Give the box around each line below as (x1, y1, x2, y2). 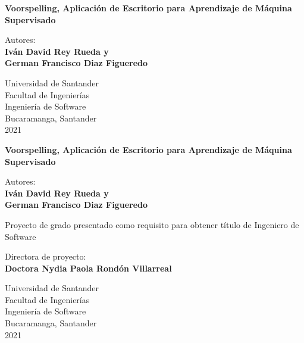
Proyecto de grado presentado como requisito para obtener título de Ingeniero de (5, 218, 299, 230)
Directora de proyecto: (5, 250, 86, 263)
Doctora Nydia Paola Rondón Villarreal (5, 261, 172, 274)
